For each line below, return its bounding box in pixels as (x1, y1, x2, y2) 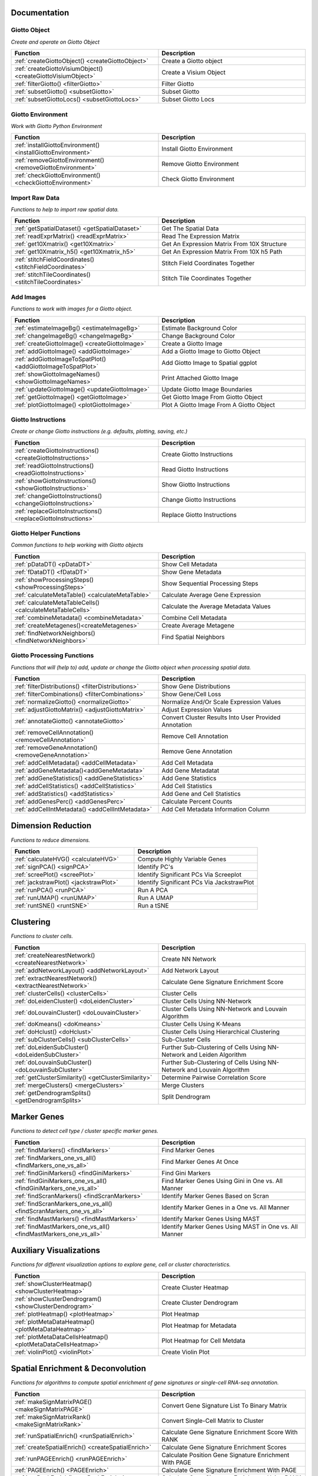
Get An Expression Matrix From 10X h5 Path (161, 248, 283, 256)
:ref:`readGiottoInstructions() (14, 461, 94, 469)
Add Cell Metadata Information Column (161, 805, 270, 813)
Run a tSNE (137, 901, 169, 909)
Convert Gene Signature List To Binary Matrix (161, 1401, 287, 1409)
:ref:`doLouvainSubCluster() (14, 1058, 92, 1066)
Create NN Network (161, 955, 216, 963)
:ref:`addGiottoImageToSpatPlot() (14, 355, 106, 363)
